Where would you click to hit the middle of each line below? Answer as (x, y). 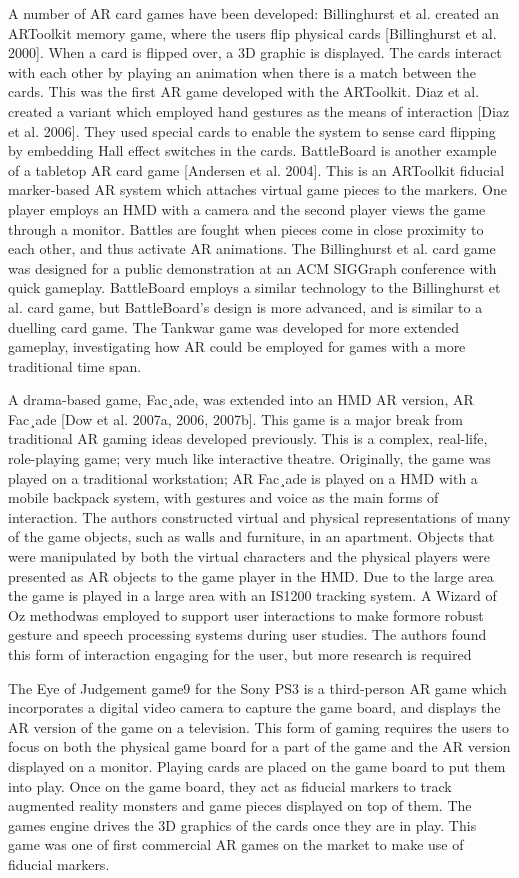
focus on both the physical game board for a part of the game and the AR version (259, 746)
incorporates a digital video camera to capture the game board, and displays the (254, 707)
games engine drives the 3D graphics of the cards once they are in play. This (242, 824)
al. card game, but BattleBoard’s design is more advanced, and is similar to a (245, 306)
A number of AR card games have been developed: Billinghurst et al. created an (254, 13)
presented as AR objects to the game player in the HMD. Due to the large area (251, 575)
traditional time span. (75, 365)
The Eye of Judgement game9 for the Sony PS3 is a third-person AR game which (257, 687)
